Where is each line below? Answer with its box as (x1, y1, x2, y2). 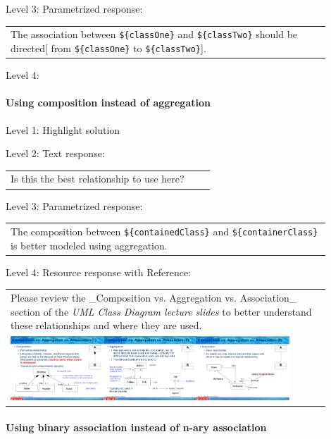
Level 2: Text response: (6, 146, 105, 161)
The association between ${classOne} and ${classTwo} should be (11, 27, 298, 42)
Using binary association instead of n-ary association (6, 420, 267, 434)
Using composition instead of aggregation (6, 95, 211, 110)
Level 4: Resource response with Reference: (6, 264, 191, 279)
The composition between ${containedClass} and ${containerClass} (11, 223, 318, 238)
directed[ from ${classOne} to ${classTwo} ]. (11, 41, 206, 55)
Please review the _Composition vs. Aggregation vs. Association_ (11, 290, 297, 305)
